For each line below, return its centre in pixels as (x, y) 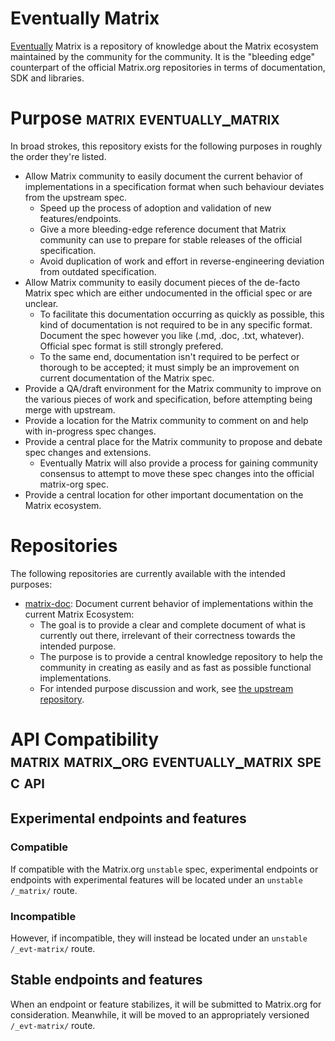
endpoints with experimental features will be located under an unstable (156, 879)
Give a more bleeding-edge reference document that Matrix (163, 229)
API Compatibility (85, 739)
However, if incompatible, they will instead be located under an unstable (159, 938)
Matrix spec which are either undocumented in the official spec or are (168, 293)
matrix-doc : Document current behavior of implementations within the (169, 603)
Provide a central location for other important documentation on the (164, 494)
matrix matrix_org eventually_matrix (151, 761)
